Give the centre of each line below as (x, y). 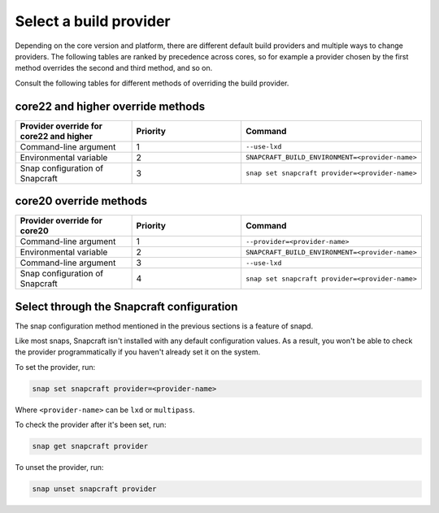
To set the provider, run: (55, 367)
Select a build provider (93, 21)
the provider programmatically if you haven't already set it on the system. (138, 352)
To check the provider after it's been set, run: (91, 425)
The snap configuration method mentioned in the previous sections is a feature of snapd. (164, 326)
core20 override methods (81, 201)
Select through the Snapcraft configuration (126, 306)
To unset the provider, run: (59, 467)
